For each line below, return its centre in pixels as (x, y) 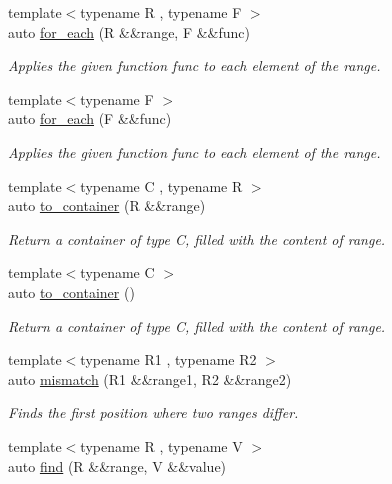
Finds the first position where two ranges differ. (153, 412)
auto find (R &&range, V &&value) (117, 465)
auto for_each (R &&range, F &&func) (129, 31)
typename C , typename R (161, 185)
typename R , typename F (161, 12)
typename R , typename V (161, 445)
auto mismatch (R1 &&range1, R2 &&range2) (150, 378)
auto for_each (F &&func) (90, 118)
